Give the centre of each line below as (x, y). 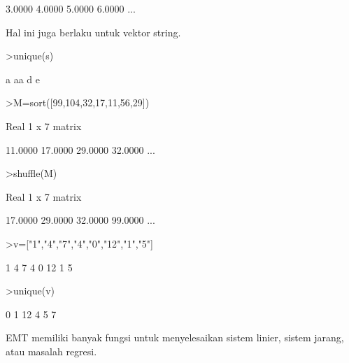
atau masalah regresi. (51, 351)
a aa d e (23, 79)
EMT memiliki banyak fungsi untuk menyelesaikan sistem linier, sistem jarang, (175, 337)
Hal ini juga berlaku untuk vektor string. (93, 32)
